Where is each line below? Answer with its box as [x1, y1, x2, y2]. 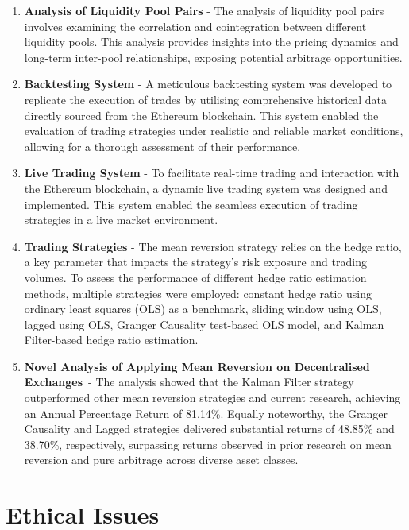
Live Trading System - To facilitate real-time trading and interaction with [24, 164, 399, 181]
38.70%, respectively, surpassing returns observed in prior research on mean [24, 435, 392, 452]
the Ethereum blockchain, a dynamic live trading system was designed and [24, 180, 388, 196]
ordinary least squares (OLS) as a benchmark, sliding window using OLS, [24, 300, 382, 317]
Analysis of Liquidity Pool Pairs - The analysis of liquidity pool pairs [24, 2, 384, 18]
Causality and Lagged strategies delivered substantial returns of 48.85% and [24, 420, 395, 437]
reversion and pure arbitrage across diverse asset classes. [24, 451, 299, 468]
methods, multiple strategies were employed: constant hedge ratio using [24, 284, 372, 301]
